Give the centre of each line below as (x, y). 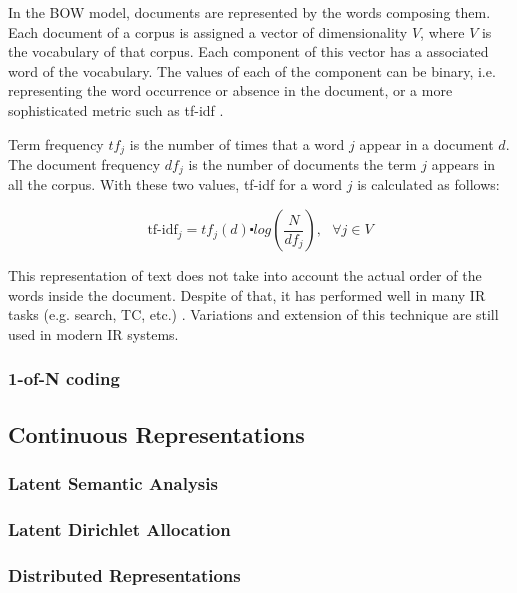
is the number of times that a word (237, 143)
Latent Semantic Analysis (113, 482)
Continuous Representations (156, 433)
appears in (463, 164)
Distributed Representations (124, 574)
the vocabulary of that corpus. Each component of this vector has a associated (248, 51)
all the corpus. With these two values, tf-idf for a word (175, 184)
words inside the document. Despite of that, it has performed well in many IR (247, 294)
